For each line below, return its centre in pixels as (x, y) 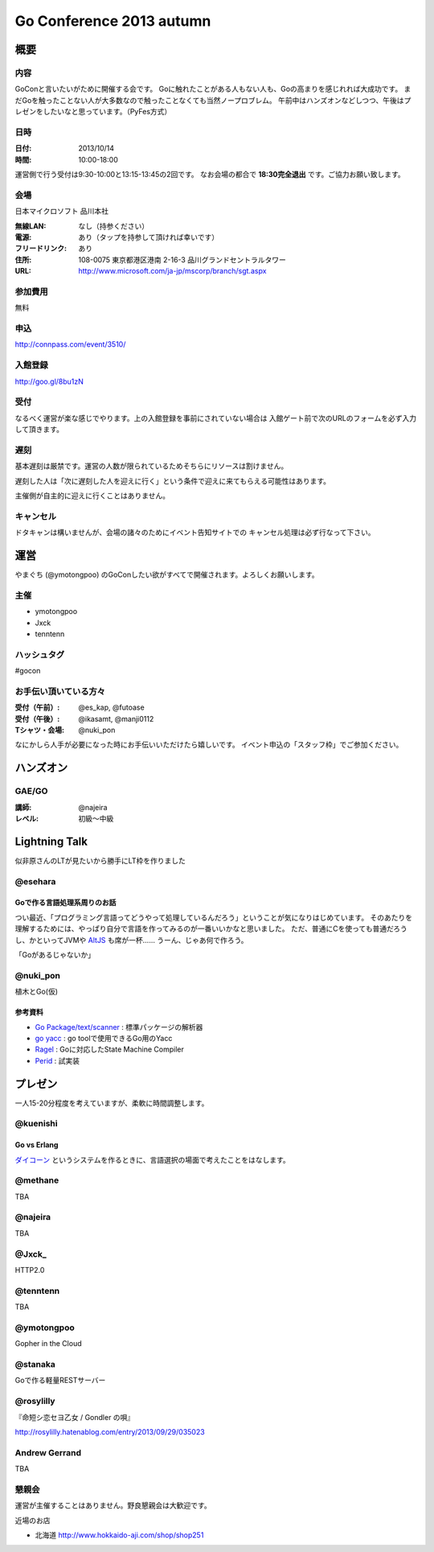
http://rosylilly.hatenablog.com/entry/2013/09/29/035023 (110, 1431)
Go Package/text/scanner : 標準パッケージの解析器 (119, 1027)
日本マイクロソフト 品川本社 (61, 211)
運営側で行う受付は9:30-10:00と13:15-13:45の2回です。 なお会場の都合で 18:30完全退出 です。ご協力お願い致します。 (210, 175)
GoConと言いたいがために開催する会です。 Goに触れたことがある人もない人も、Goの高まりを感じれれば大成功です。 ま (213, 89)
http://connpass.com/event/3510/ (70, 344)
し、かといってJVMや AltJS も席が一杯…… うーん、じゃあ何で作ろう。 (131, 940)
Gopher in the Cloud (48, 1344)
